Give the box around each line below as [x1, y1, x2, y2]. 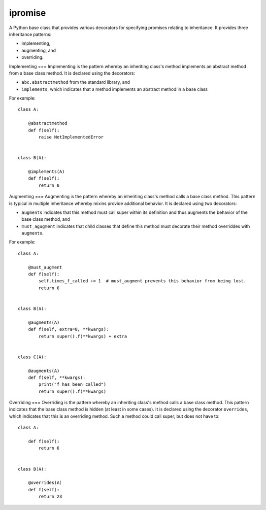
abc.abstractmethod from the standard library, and [21, 79, 130, 85]
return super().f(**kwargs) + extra [38, 333, 128, 339]
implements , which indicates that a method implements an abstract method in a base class [21, 86, 208, 92]
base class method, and [21, 216, 70, 222]
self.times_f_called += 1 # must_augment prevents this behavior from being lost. [38, 278, 246, 284]
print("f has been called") [38, 382, 106, 387]
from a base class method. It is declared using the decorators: [9, 70, 135, 76]
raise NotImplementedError [38, 135, 104, 140]
